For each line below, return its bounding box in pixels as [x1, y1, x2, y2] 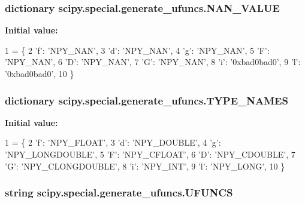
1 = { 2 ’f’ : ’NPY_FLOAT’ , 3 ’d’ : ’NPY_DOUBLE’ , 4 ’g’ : [5, 136, 221, 149]
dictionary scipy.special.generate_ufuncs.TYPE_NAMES [5, 93, 288, 107]
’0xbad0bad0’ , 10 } [5, 67, 74, 79]
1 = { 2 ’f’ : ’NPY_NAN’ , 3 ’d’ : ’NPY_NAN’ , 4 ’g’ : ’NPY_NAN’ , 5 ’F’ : [5, 44, 270, 56]
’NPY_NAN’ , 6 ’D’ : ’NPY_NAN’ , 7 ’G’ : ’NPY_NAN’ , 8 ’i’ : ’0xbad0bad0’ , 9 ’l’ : [5, 56, 301, 68]
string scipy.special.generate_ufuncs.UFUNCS [5, 185, 233, 200]
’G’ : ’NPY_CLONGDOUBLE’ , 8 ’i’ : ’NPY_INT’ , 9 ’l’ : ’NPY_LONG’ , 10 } [5, 159, 285, 172]
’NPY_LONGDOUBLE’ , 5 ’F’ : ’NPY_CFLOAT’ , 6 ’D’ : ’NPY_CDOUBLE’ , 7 [5, 148, 295, 160]
